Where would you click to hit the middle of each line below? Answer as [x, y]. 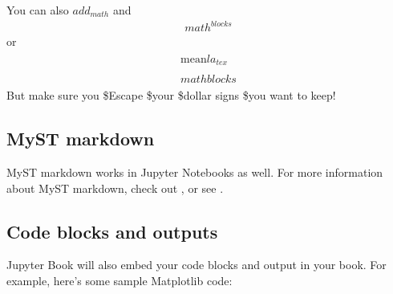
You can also [38, 10]
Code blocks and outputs [112, 231]
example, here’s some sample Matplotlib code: [120, 281]
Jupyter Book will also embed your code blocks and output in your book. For [196, 265]
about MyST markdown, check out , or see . [115, 188]
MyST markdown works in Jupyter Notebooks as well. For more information [195, 172]
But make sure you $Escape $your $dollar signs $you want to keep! [171, 95]
